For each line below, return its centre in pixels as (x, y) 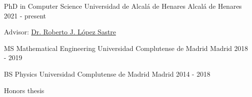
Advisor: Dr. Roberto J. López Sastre (60, 32)
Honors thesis (24, 90)
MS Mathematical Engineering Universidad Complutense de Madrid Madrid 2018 (126, 48)
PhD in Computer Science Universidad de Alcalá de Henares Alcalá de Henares (123, 6)
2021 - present (25, 15)
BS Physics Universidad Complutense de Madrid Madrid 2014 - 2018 (107, 73)
